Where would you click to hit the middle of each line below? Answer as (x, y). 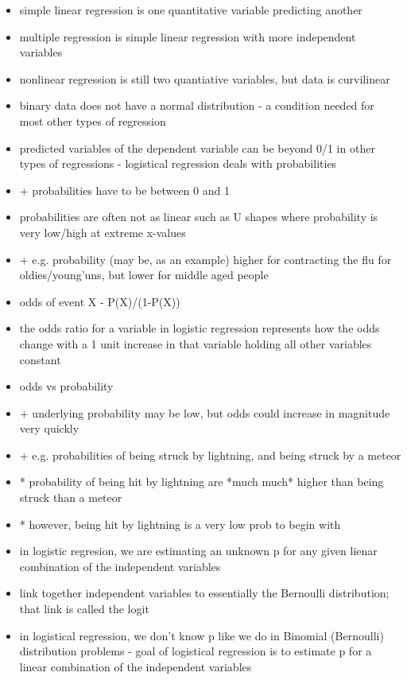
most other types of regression (93, 120)
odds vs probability (66, 386)
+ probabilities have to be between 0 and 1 (124, 190)
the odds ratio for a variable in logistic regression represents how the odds (200, 328)
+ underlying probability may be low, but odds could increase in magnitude (205, 412)
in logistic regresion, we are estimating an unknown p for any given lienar (198, 551)
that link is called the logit (84, 609)
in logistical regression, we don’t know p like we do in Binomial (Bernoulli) (202, 635)
